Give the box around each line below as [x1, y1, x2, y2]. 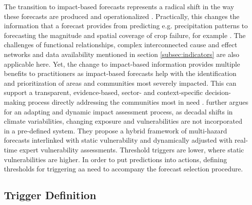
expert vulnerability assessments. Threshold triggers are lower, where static [19, 144, 244, 154]
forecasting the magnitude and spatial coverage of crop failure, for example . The [4, 30, 246, 40]
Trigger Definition [4, 187, 97, 203]
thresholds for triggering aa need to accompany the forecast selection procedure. [4, 164, 243, 174]
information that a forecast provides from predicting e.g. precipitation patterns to [4, 20, 248, 31]
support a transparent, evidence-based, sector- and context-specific [4, 87, 203, 97]
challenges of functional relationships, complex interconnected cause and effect [4, 39, 237, 50]
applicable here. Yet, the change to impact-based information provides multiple [4, 58, 240, 69]
